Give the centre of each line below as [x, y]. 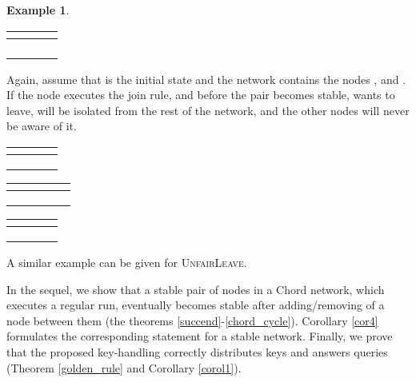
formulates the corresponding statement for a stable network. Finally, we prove [200, 336]
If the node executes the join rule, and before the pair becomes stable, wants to [201, 95]
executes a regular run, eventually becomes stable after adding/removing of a [196, 305]
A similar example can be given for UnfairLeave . [127, 262]
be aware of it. [42, 126]
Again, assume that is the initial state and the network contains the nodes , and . [206, 79]
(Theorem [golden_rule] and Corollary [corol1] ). [124, 367]
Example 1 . [38, 10]
